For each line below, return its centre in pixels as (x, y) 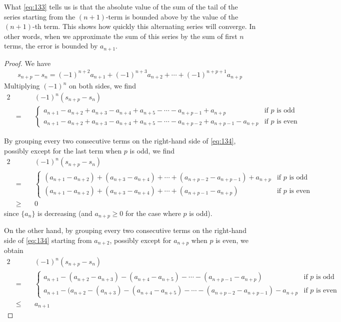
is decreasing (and (65, 213)
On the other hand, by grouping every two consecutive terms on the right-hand (125, 230)
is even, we (232, 240)
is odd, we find (152, 150)
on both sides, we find (102, 86)
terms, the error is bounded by (51, 46)
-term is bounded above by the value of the (172, 16)
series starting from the (40, 16)
